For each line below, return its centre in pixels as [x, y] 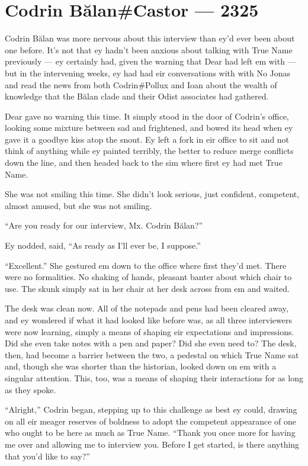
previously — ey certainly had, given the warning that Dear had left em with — [150, 61]
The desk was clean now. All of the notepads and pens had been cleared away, [147, 308]
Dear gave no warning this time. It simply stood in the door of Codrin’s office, [147, 116]
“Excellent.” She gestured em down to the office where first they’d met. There [146, 265]
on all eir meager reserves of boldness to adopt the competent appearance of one [151, 421]
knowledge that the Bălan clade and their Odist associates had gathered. [137, 96]
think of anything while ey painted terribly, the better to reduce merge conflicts [149, 151]
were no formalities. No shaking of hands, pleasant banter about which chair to [148, 277]
